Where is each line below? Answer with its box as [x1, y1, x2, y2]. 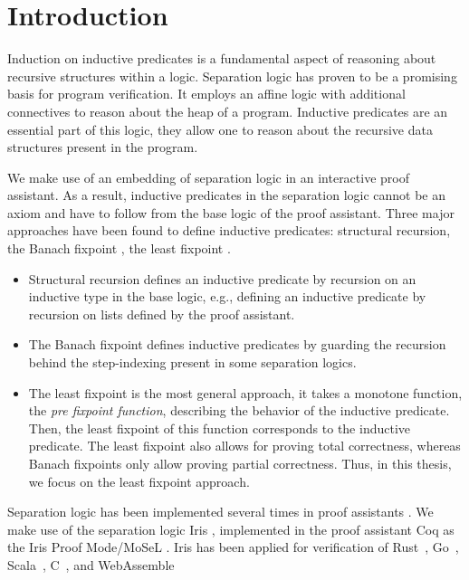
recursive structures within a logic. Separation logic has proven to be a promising [7, 66, 457, 85]
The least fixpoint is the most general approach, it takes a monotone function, [28, 383, 463, 402]
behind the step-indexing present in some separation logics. [28, 353, 357, 372]
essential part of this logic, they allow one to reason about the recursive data [7, 119, 433, 138]
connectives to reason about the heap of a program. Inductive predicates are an [7, 101, 448, 120]
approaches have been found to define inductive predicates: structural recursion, [7, 221, 451, 240]
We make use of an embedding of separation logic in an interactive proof [7, 167, 409, 186]
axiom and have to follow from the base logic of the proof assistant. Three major [7, 203, 455, 222]
